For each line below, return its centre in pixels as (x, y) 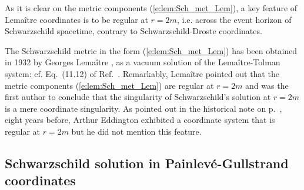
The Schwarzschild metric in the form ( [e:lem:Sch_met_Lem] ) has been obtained (151, 50)
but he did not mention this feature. (136, 131)
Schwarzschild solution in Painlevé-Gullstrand (147, 163)
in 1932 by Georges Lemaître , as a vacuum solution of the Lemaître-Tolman (143, 62)
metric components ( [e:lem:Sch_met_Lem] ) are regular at (109, 85)
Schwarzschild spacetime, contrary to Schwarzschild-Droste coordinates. (133, 31)
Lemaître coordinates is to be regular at (76, 19)
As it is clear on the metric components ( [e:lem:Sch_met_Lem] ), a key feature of (151, 8)
